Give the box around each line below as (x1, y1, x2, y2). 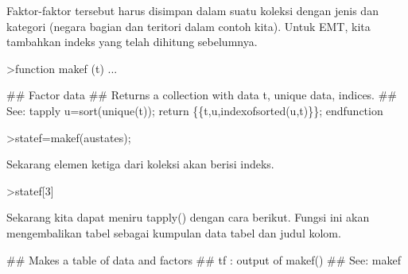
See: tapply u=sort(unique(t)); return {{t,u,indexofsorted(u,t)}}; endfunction (6, 102, 383, 118)
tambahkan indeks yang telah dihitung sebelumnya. (6, 33, 258, 50)
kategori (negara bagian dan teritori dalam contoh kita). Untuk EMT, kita (6, 17, 371, 34)
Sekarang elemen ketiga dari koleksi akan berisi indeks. (6, 156, 274, 172)
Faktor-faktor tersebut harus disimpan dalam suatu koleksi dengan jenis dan (6, 2, 379, 18)
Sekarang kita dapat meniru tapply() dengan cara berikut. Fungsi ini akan (6, 209, 370, 226)
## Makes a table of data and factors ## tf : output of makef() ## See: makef (6, 251, 401, 268)
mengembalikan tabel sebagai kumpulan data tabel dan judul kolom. (6, 224, 341, 241)
